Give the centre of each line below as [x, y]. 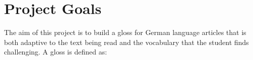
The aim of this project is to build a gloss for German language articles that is [125, 32]
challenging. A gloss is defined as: [56, 52]
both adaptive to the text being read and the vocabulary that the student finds [126, 42]
